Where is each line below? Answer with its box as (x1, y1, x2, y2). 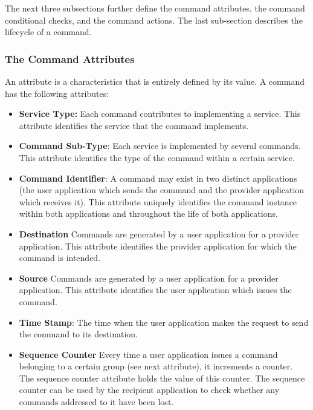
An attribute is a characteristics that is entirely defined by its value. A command (5, 75, 305, 87)
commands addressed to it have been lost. (19, 395, 174, 408)
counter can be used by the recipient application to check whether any (19, 383, 280, 396)
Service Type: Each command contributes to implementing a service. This (19, 107, 301, 120)
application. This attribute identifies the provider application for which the (19, 239, 297, 252)
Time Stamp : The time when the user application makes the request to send (19, 316, 309, 328)
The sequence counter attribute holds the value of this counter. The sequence (19, 371, 305, 384)
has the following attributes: (5, 87, 109, 99)
